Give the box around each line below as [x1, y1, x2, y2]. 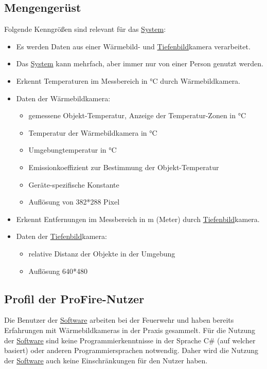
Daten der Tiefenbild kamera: [16, 231, 107, 242]
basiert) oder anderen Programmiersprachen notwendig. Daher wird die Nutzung [4, 345, 259, 356]
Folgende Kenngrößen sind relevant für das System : [4, 24, 166, 34]
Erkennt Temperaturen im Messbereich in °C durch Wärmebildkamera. [16, 75, 241, 86]
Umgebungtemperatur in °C [28, 144, 117, 155]
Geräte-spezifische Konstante [28, 179, 119, 190]
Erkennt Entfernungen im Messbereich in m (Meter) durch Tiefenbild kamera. [16, 213, 260, 224]
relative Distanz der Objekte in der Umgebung [28, 248, 175, 259]
